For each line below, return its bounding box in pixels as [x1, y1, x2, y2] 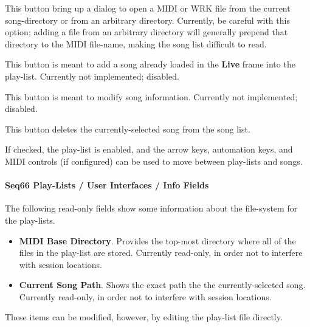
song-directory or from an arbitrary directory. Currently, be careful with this [5, 13, 290, 26]
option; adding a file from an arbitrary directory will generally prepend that [5, 26, 288, 38]
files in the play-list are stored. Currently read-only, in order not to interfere [19, 246, 303, 259]
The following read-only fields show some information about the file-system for [5, 202, 298, 215]
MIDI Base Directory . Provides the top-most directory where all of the [19, 234, 296, 247]
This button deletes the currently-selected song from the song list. [5, 122, 250, 135]
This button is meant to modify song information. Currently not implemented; [5, 90, 298, 103]
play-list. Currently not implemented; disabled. [5, 69, 179, 82]
